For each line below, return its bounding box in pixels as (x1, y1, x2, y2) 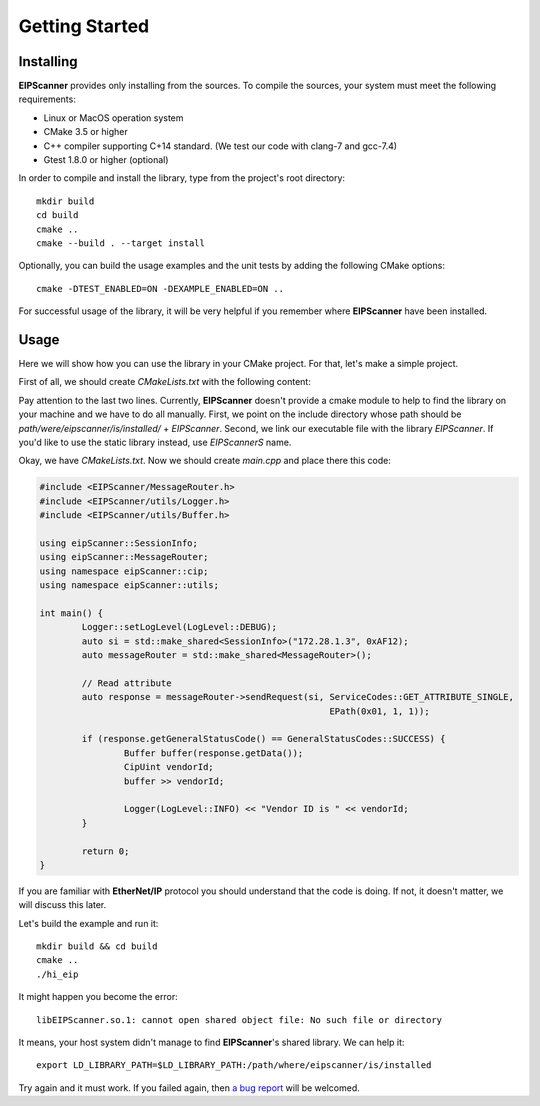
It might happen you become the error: (18, 991, 179, 1003)
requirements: (18, 93, 77, 105)
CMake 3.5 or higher (43, 126, 129, 138)
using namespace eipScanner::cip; (39, 565, 209, 577)
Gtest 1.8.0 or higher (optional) (43, 154, 169, 166)
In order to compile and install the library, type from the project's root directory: (18, 172, 345, 184)
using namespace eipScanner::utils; (39, 580, 220, 591)
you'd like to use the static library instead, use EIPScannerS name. (18, 436, 292, 448)
